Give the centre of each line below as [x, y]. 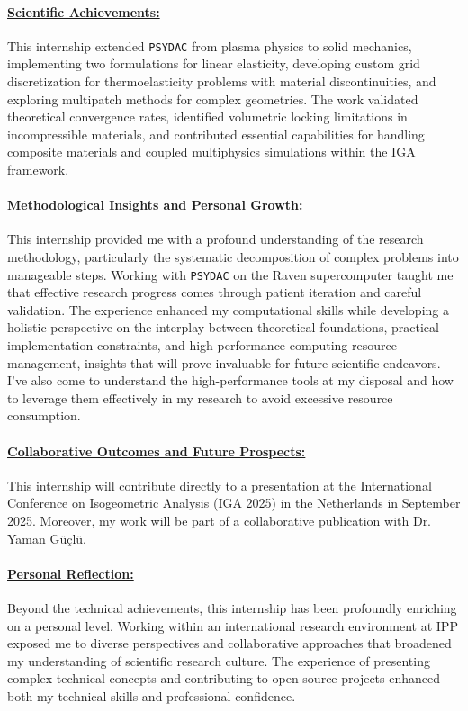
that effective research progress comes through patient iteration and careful [215, 292]
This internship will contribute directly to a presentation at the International [220, 485]
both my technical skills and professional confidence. [152, 695]
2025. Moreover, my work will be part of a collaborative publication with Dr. [220, 520]
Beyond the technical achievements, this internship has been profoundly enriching [232, 607]
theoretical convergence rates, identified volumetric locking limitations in [207, 117]
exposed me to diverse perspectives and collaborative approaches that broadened [229, 643]
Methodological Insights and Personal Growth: [155, 205]
